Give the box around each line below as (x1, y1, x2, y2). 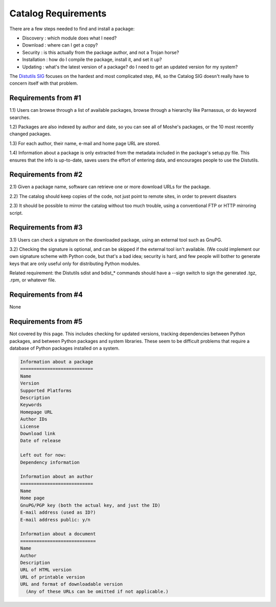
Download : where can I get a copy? (22, 42, 98, 48)
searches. (9, 114, 31, 120)
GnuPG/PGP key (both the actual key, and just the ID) (20, 502, 160, 508)
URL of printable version (20, 574, 85, 580)
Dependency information (20, 459, 80, 465)
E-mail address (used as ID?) (20, 510, 96, 515)
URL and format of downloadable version (20, 581, 123, 587)
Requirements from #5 (9, 317, 83, 326)
